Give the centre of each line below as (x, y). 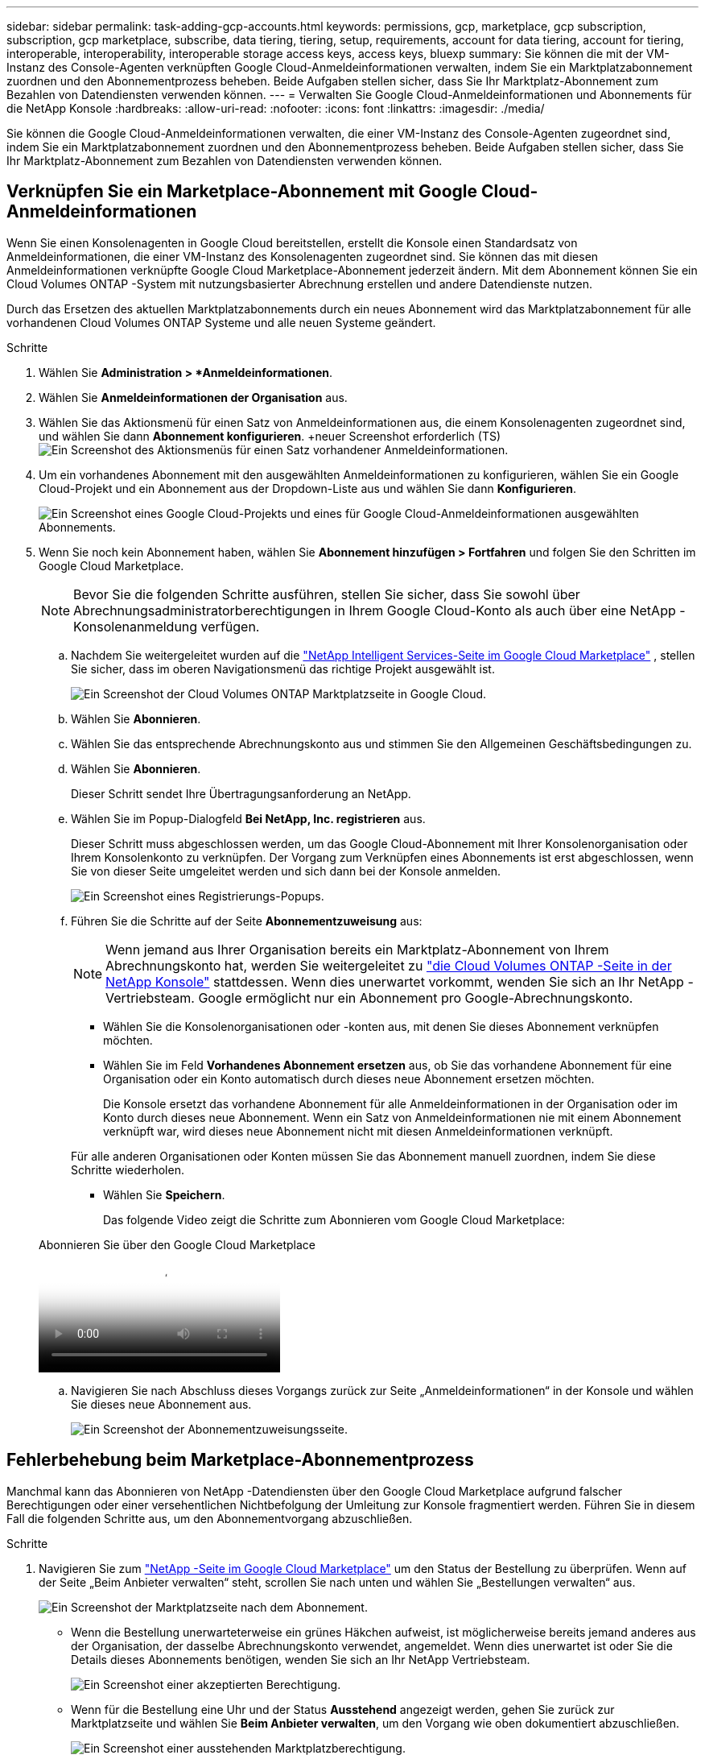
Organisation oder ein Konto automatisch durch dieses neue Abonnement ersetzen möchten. (349, 1078)
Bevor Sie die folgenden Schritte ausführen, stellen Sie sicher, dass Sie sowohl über (327, 594)
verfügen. (230, 626)
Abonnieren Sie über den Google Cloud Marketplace (177, 1244)
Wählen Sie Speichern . (164, 1194)
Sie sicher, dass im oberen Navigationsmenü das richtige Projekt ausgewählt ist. (283, 668)
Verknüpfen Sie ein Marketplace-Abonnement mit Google (242, 192)
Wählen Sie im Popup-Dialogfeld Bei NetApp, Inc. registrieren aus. (248, 818)
